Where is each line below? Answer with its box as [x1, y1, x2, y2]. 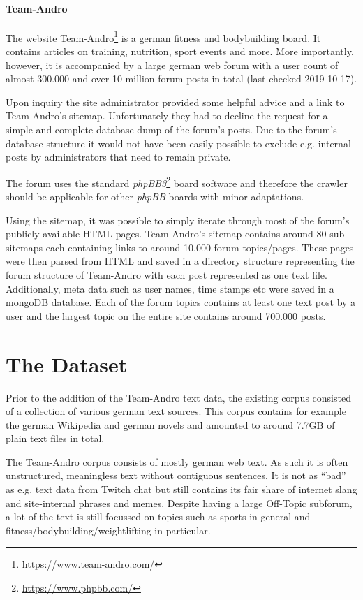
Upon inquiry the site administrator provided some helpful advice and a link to [6, 94, 345, 109]
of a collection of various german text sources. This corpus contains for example [6, 404, 346, 418]
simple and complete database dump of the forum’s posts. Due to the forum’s [6, 122, 337, 137]
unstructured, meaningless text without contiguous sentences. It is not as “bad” [6, 468, 346, 483]
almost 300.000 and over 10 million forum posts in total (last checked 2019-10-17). [6, 71, 357, 86]
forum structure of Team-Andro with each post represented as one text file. [6, 268, 327, 282]
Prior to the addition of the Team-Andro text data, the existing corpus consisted [6, 390, 351, 404]
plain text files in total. [6, 431, 105, 446]
